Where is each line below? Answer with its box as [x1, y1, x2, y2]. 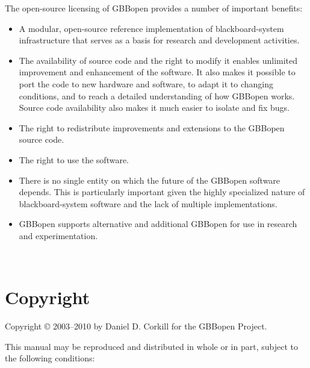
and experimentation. [19, 229, 98, 242]
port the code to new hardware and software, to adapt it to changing [19, 77, 273, 90]
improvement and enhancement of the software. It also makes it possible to [19, 66, 296, 78]
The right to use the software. [19, 153, 129, 166]
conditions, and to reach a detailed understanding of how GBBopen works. [19, 89, 295, 102]
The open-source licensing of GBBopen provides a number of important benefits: [5, 2, 303, 14]
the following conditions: [5, 352, 95, 364]
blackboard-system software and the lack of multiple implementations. [19, 197, 277, 210]
